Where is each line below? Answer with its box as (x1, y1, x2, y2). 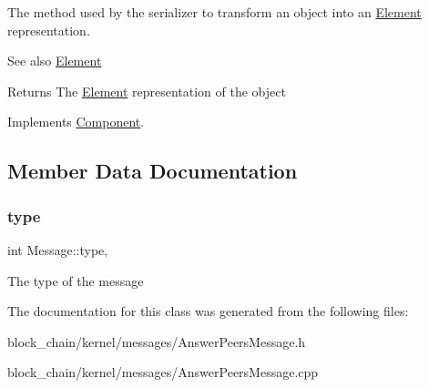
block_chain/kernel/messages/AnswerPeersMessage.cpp (7, 362, 319, 382)
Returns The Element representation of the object (7, 81, 286, 100)
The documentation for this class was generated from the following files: (7, 301, 409, 321)
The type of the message (7, 271, 144, 290)
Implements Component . (7, 112, 145, 131)
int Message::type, (7, 240, 108, 259)
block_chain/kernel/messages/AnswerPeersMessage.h (7, 332, 306, 351)
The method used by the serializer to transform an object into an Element (7, 3, 422, 21)
